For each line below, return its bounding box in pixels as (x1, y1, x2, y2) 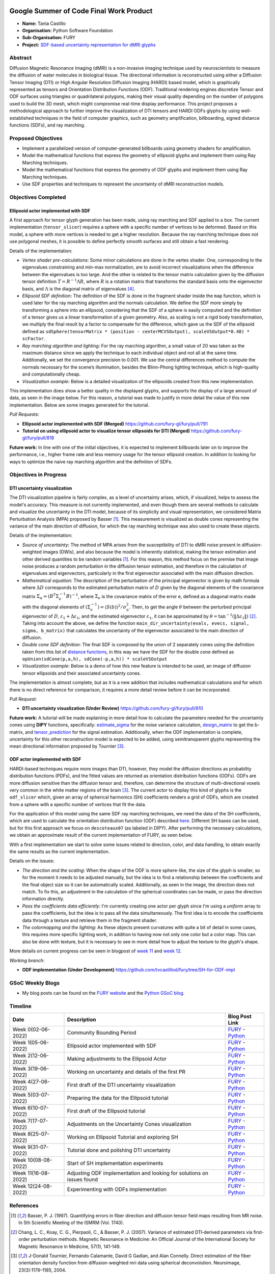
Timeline (9, 1002, 32, 1010)
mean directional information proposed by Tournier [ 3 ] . (9, 743, 125, 749)
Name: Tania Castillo (22, 20, 66, 26)
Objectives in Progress (9, 471, 67, 479)
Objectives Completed (9, 194, 66, 201)
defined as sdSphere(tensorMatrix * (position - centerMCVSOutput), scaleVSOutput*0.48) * (22, 328, 250, 334)
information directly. (22, 896, 65, 902)
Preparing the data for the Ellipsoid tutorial (67, 1095, 169, 1102)
